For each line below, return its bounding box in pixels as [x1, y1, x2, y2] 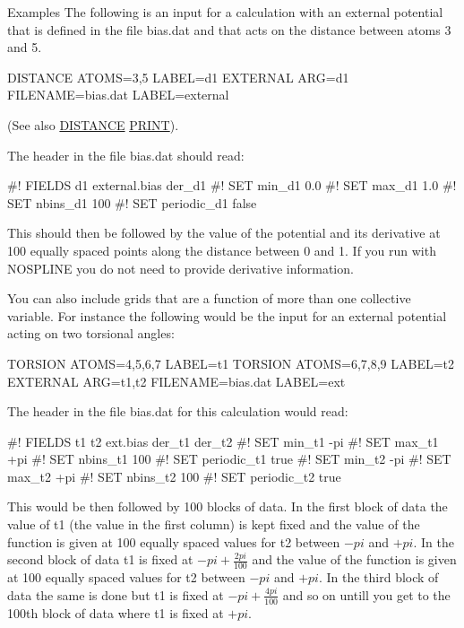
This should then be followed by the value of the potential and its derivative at [7, 223, 441, 242]
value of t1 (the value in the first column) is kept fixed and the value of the [7, 515, 420, 534]
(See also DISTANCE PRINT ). [7, 115, 179, 134]
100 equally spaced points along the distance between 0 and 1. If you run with [7, 240, 436, 259]
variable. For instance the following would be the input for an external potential [7, 306, 447, 325]
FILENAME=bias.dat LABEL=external [7, 85, 229, 104]
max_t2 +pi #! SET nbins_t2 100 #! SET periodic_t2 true [7, 467, 341, 485]
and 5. [7, 38, 42, 57]
